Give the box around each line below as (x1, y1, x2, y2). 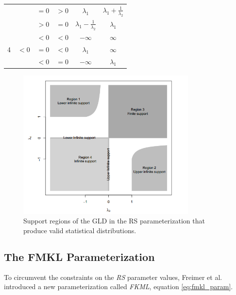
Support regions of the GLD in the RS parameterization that (23, 216, 205, 226)
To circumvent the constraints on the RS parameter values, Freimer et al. (4, 272, 222, 282)
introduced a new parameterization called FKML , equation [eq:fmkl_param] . (4, 281, 233, 292)
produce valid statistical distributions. (23, 225, 136, 236)
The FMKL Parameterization (4, 249, 155, 264)
